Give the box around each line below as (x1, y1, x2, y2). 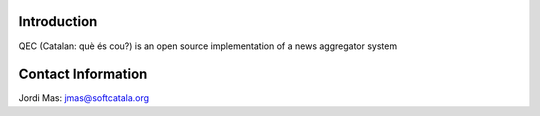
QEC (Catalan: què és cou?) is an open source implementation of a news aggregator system (18, 40, 398, 52)
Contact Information (18, 66, 148, 83)
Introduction (18, 13, 98, 30)
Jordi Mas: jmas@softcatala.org (18, 92, 150, 104)
